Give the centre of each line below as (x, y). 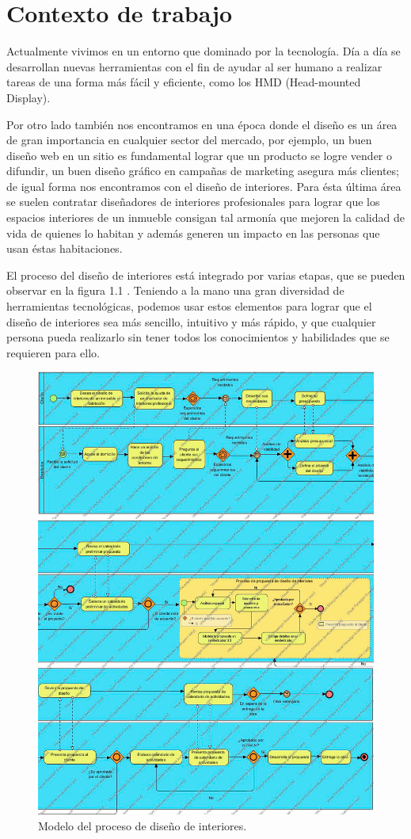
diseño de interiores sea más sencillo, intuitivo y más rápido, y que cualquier (191, 321)
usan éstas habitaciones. (65, 248)
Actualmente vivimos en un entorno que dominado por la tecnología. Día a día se (204, 51)
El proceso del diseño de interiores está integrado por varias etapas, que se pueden (206, 275)
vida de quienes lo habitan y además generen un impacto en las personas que (193, 233)
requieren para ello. (53, 352)
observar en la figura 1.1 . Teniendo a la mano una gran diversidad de (175, 290)
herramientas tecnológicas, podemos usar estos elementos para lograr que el (189, 306)
